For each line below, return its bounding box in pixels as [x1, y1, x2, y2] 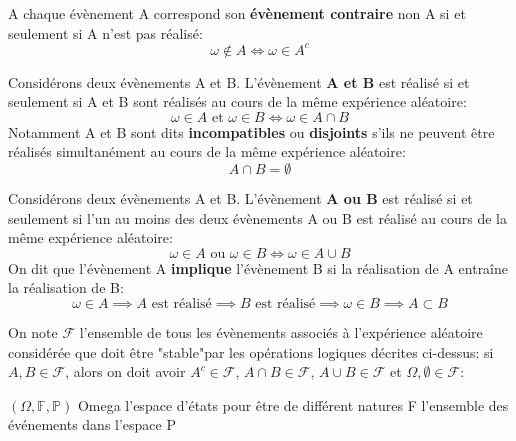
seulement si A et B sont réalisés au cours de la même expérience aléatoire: [8, 91, 467, 112]
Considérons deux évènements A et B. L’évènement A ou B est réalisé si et [8, 188, 473, 209]
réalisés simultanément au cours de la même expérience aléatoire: [8, 141, 406, 162]
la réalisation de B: [8, 277, 124, 298]
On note [8, 322, 58, 343]
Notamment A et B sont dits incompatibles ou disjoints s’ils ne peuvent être [8, 121, 495, 142]
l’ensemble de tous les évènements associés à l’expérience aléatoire [79, 322, 483, 343]
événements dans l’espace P [8, 414, 176, 435]
